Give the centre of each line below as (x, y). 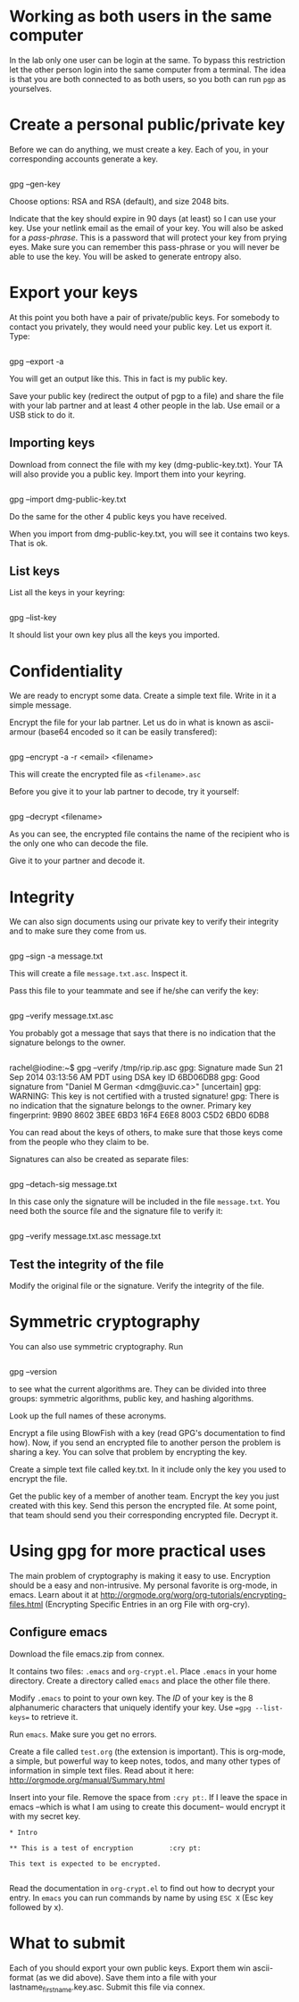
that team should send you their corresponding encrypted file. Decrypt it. (144, 1516)
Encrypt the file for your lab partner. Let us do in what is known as (130, 723)
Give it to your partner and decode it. (77, 861)
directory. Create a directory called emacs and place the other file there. (140, 1681)
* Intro (24, 1832)
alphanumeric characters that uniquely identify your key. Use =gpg (130, 1707)
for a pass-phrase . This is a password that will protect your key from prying (148, 237)
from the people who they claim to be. (79, 1142)
